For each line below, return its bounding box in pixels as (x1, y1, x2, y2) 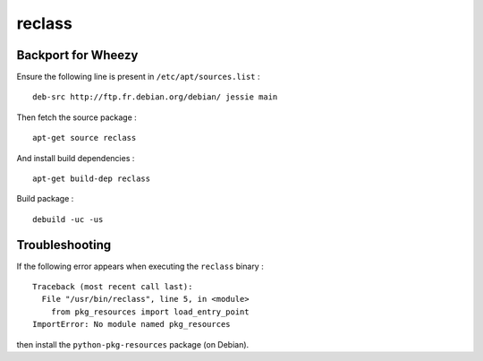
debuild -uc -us (32, 214, 104, 224)
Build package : (16, 193, 74, 204)
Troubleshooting (16, 237, 112, 253)
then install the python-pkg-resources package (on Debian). (16, 339, 250, 349)
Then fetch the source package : (16, 112, 138, 123)
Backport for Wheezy (16, 47, 139, 63)
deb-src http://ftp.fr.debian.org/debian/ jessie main (32, 92, 278, 102)
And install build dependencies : (16, 152, 135, 163)
